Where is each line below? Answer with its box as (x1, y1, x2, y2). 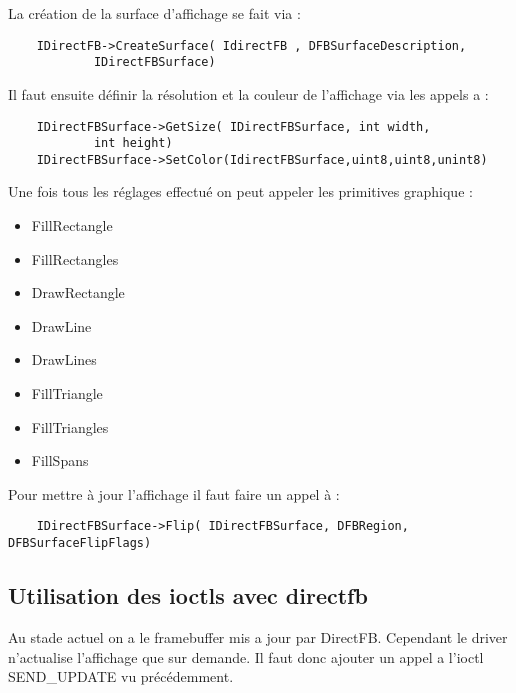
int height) (93, 136, 173, 151)
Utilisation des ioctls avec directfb (8, 580, 368, 611)
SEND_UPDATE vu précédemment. (8, 666, 234, 687)
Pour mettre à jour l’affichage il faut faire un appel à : (8, 483, 340, 504)
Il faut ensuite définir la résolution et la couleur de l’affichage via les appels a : (8, 83, 489, 104)
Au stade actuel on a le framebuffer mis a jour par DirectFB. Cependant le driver (8, 626, 508, 647)
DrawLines (31, 349, 97, 370)
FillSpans (31, 450, 89, 471)
